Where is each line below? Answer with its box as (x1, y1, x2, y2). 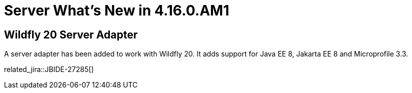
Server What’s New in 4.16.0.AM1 (4, 2, 230, 19)
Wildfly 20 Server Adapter (4, 28, 138, 41)
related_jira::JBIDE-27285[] (4, 65, 94, 74)
